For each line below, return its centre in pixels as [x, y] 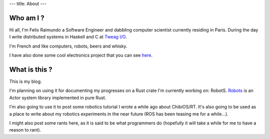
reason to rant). [25, 130]
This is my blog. [25, 81]
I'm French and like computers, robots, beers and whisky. [68, 46]
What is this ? [31, 69]
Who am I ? [27, 18]
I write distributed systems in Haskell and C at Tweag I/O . [68, 37]
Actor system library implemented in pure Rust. [58, 97]
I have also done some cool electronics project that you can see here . [81, 55]
